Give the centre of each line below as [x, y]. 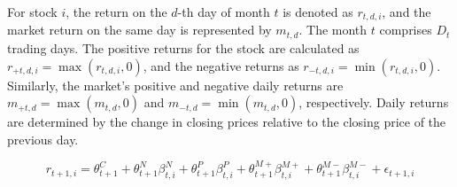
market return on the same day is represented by [139, 30]
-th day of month [224, 12]
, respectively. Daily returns [374, 102]
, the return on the [116, 12]
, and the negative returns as [221, 65]
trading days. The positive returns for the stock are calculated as [183, 47]
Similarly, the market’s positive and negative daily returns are [175, 85]
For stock [32, 12]
